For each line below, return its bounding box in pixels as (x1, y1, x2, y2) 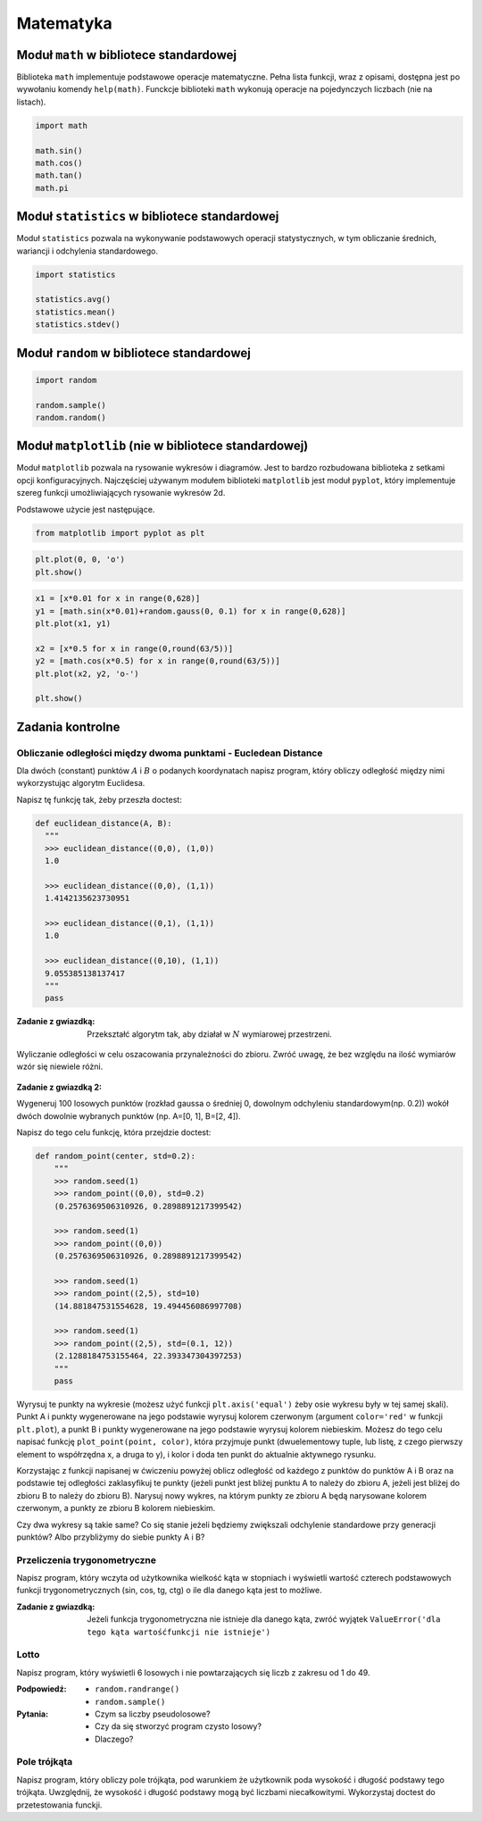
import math (35, 121, 88, 130)
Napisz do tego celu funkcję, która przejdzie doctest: (16, 1127, 212, 1138)
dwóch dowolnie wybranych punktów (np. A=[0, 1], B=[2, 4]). (16, 1110, 241, 1121)
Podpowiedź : (16, 1683, 67, 1694)
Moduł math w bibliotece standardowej (16, 47, 237, 63)
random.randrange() (95, 1684, 180, 1694)
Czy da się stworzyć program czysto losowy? (95, 1721, 262, 1732)
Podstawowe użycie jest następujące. (16, 504, 155, 514)
